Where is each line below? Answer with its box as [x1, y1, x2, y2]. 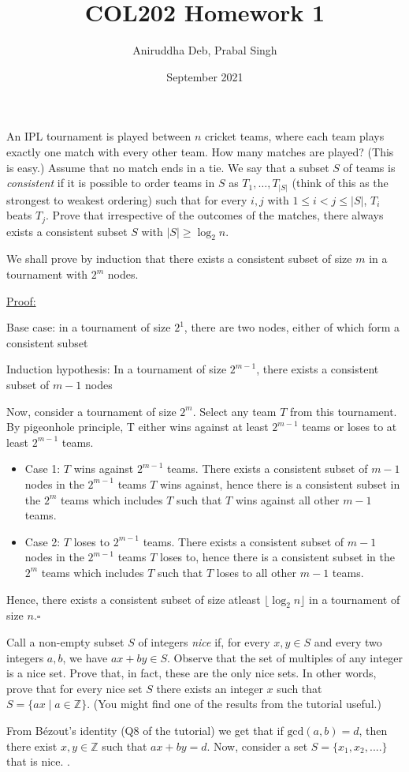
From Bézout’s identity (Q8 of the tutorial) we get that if [6, 721, 284, 738]
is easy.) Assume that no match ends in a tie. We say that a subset [6, 159, 329, 175]
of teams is [343, 159, 396, 175]
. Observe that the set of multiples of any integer [167, 649, 403, 665]
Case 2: [24, 533, 61, 549]
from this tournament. [289, 403, 397, 419]
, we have [62, 649, 108, 665]
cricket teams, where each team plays [204, 128, 385, 144]
